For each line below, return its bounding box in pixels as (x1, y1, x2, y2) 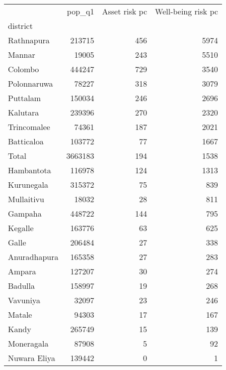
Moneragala (8, 338, 49, 349)
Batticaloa (8, 135, 44, 147)
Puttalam (8, 92, 41, 104)
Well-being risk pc (155, 5, 218, 17)
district (8, 20, 33, 31)
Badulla (8, 280, 35, 291)
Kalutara (8, 107, 39, 118)
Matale (8, 309, 32, 320)
